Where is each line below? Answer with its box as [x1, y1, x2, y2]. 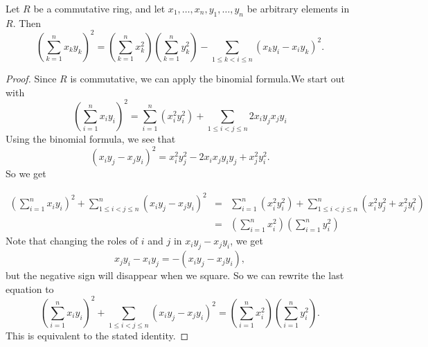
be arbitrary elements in [247, 1, 350, 15]
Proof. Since [6, 71, 57, 86]
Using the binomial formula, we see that [6, 132, 176, 146]
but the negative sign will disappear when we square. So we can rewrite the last [6, 268, 344, 283]
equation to [6, 281, 54, 296]
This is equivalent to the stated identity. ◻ [6, 328, 189, 343]
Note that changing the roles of [6, 233, 139, 248]
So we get [6, 166, 46, 181]
